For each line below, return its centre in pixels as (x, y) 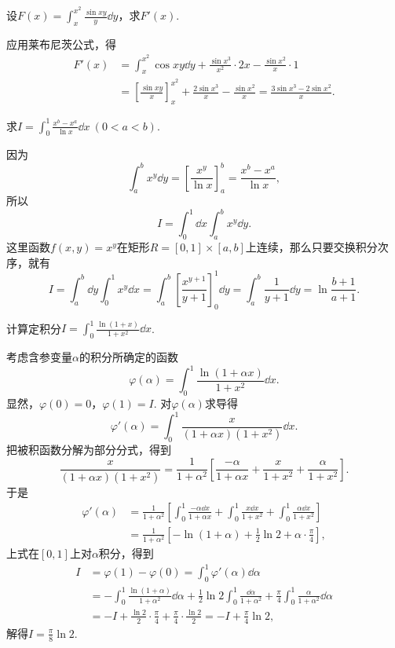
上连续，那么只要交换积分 (311, 247)
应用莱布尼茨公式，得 (61, 44)
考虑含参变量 (39, 357)
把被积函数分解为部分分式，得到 (89, 449)
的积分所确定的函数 (128, 357)
